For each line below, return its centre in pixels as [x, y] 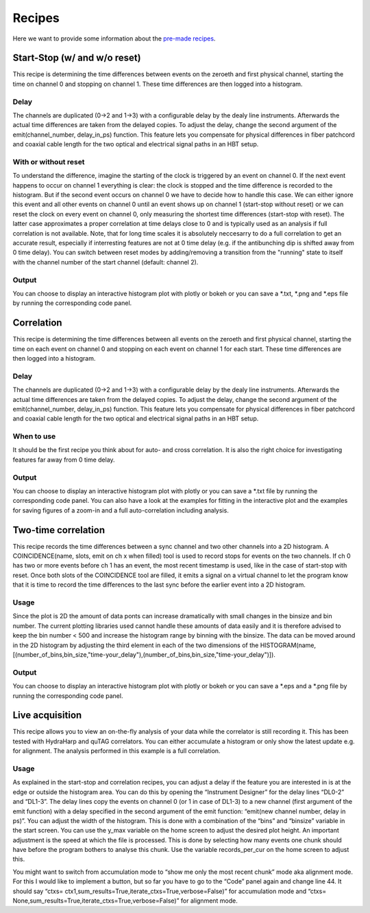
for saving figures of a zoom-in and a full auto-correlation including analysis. [121, 510]
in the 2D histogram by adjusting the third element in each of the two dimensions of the [136, 645]
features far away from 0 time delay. [64, 460]
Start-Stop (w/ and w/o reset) [77, 58]
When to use [34, 436]
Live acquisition [47, 715]
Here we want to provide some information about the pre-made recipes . [114, 38]
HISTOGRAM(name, [288, 645]
